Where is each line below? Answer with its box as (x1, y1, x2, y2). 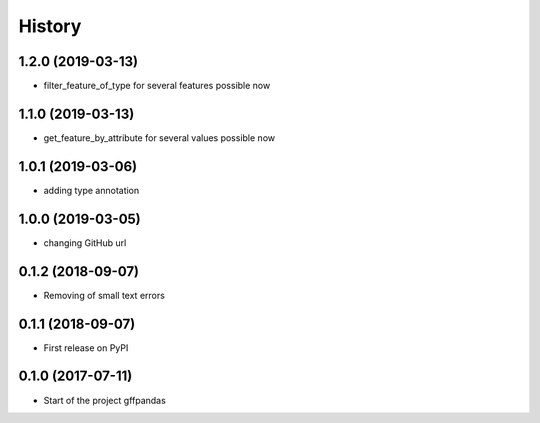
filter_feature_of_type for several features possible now (43, 80, 271, 92)
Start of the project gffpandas (43, 394, 167, 406)
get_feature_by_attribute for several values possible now (43, 131, 275, 144)
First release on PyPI (43, 341, 129, 354)
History (18, 15, 82, 37)
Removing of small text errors (43, 289, 165, 301)
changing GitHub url (43, 236, 127, 249)
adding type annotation (43, 184, 140, 196)
